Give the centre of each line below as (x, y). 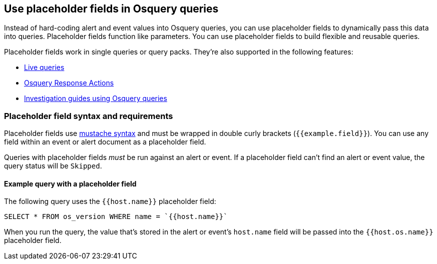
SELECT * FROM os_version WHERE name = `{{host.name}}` (116, 217)
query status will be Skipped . (53, 166)
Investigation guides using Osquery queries (96, 98)
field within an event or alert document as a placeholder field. (105, 142)
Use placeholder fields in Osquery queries (111, 9)
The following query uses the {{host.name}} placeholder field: (110, 201)
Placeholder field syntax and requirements (89, 116)
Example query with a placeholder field (70, 183)
